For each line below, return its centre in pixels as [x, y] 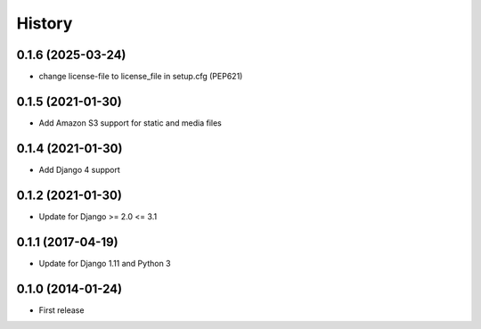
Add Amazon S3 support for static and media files [130, 123]
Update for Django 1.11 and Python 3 [105, 263]
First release [61, 310]
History [45, 23]
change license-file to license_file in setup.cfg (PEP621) [141, 77]
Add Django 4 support [79, 169]
